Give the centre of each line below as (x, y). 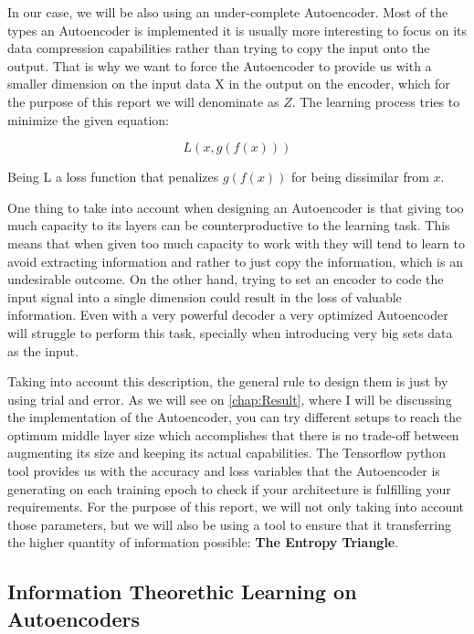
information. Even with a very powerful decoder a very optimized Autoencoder (228, 315)
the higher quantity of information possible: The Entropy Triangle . (203, 542)
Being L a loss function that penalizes (113, 177)
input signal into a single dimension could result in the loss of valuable (205, 296)
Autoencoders (74, 618)
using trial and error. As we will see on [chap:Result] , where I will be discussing (230, 399)
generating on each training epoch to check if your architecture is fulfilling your (229, 488)
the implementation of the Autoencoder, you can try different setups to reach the (235, 417)
